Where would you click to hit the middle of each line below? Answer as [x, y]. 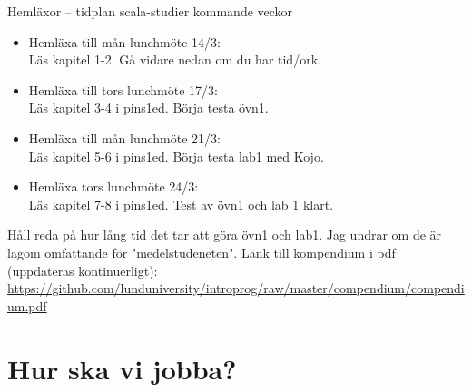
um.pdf [27, 305]
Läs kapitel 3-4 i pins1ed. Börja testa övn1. [148, 108]
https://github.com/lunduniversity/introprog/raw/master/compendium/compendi [236, 288]
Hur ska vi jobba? [122, 368]
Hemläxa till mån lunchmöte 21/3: [124, 137]
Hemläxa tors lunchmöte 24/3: [113, 186]
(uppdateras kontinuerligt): [83, 270]
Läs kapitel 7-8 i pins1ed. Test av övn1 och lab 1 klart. [181, 204]
